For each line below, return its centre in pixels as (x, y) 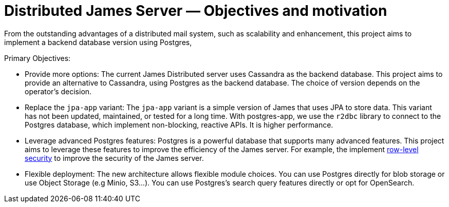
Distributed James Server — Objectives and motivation (196, 11)
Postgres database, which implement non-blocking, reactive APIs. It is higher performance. (179, 125)
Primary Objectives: (38, 58)
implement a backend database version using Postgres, (98, 42)
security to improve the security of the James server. (114, 158)
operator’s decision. (58, 91)
